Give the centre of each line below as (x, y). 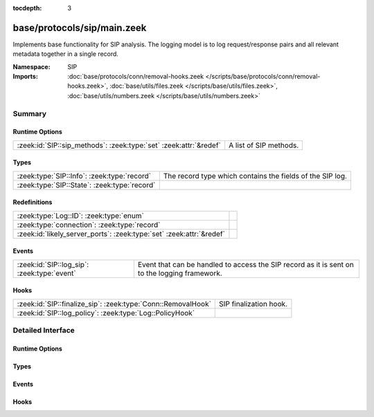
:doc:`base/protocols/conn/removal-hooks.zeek (136, 77)
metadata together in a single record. (66, 54)
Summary (30, 113)
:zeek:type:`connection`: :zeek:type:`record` (89, 225)
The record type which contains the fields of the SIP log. (255, 176)
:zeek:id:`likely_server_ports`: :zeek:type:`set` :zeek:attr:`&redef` (121, 234)
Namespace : (32, 66)
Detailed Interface (44, 331)
